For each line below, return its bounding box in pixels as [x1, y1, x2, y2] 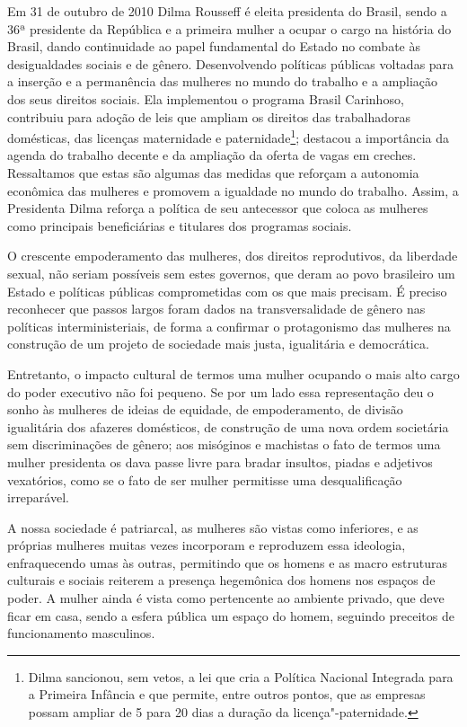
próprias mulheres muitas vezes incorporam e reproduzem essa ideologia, [7, 536, 406, 554]
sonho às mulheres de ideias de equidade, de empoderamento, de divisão [7, 400, 403, 419]
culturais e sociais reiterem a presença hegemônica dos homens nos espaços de [7, 571, 436, 590]
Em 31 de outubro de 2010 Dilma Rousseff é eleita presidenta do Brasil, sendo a [7, 2, 447, 20]
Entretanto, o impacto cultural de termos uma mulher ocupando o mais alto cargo [7, 364, 460, 383]
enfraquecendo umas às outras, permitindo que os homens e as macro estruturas [7, 553, 448, 572]
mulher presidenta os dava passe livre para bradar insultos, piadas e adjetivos [7, 452, 433, 471]
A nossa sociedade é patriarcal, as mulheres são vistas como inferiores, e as [7, 518, 419, 536]
